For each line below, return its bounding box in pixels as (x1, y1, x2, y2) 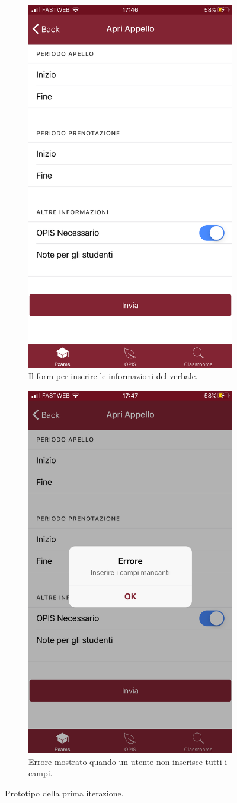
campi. (28, 767, 53, 779)
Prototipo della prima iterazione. (5, 787, 124, 799)
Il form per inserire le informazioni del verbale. (28, 370, 198, 382)
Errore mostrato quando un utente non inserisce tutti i (28, 755, 228, 767)
